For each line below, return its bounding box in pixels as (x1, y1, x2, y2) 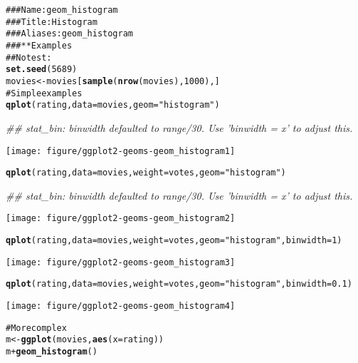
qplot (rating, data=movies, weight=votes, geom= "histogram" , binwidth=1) (6, 235, 342, 246)
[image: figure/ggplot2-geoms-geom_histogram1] (6, 145, 236, 156)
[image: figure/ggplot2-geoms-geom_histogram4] (6, 301, 236, 312)
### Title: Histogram (6, 16, 98, 27)
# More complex (6, 322, 67, 333)
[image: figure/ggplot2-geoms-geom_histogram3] (6, 257, 236, 267)
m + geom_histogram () (6, 347, 98, 357)
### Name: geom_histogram (6, 5, 118, 15)
